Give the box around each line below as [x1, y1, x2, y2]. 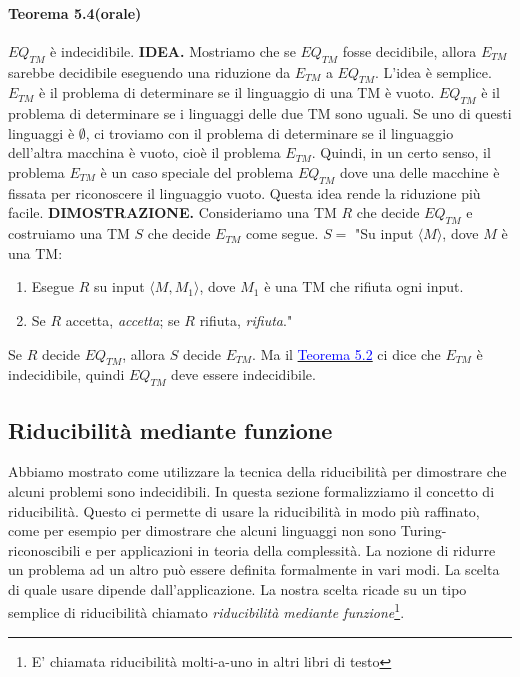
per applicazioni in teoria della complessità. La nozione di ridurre [96, 539, 496, 560]
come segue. [246, 223, 319, 244]
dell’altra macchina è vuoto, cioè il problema [8, 142, 281, 163]
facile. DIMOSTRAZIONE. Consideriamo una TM [8, 202, 337, 223]
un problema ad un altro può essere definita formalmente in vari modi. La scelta [8, 559, 500, 580]
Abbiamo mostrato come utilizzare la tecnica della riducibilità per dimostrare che [8, 461, 507, 482]
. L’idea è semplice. [375, 61, 492, 82]
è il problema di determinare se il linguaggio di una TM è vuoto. [39, 82, 435, 103]
